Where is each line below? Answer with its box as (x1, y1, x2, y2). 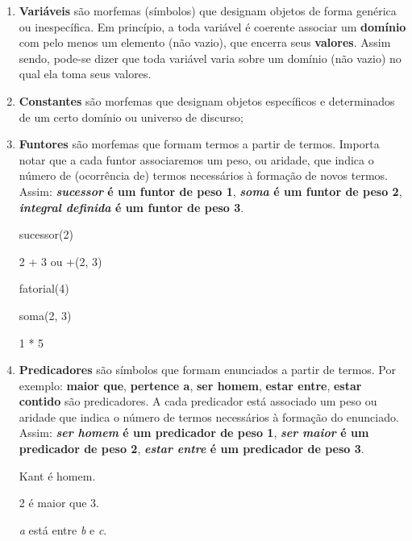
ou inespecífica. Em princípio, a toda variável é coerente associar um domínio (19, 18, 406, 35)
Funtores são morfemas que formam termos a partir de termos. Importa (19, 135, 380, 152)
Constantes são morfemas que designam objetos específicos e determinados (19, 92, 395, 109)
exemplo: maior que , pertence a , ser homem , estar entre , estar (19, 377, 362, 393)
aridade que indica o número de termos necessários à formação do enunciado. (19, 408, 399, 425)
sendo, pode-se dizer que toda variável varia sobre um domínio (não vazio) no (19, 49, 402, 66)
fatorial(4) (19, 280, 69, 297)
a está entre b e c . (19, 521, 107, 538)
